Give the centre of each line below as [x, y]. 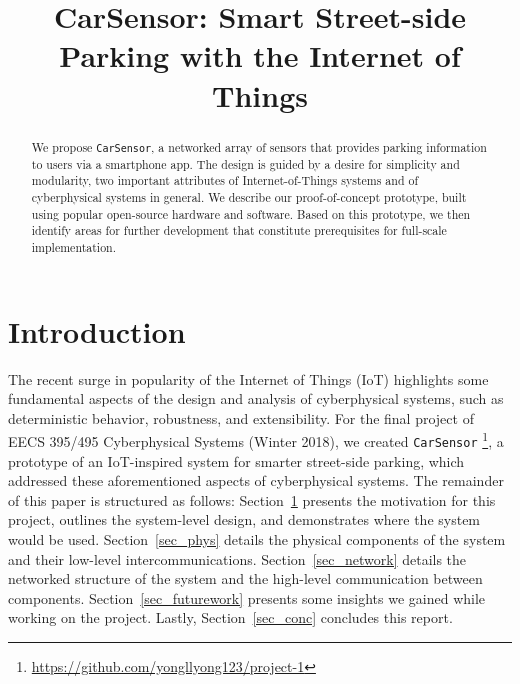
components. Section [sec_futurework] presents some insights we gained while [247, 597]
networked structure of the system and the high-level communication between [245, 578]
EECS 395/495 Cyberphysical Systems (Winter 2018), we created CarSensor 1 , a [256, 439]
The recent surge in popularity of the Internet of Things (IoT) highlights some [248, 378]
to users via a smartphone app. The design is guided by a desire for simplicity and [245, 163]
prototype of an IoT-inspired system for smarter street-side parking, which [236, 460]
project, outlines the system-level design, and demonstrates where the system [244, 519]
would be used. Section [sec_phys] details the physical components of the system [257, 539]
